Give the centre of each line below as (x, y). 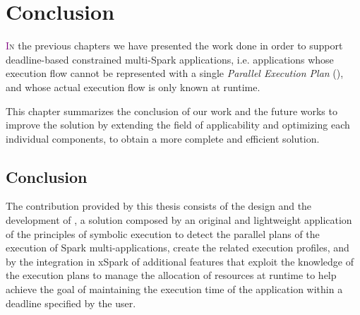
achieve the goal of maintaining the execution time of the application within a (174, 289)
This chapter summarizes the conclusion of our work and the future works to (172, 111)
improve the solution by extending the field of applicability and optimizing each (178, 125)
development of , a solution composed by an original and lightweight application (179, 220)
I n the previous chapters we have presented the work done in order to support (174, 46)
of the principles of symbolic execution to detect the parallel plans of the (163, 233)
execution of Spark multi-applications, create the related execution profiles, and (178, 248)
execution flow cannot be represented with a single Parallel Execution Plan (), (175, 73)
